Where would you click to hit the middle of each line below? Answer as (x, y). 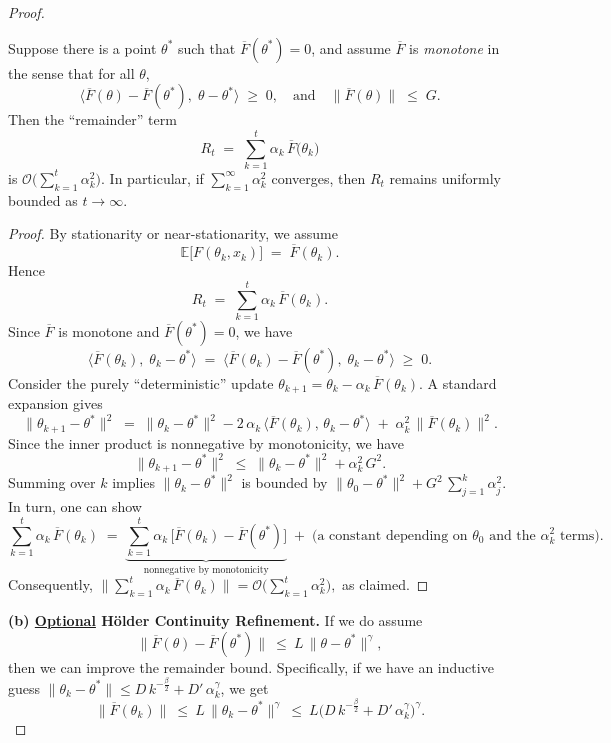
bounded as (43, 199)
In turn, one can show (75, 506)
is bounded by (284, 482)
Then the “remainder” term (92, 119)
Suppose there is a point (82, 47)
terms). (582, 535)
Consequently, (50, 584)
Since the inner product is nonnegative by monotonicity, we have (206, 442)
